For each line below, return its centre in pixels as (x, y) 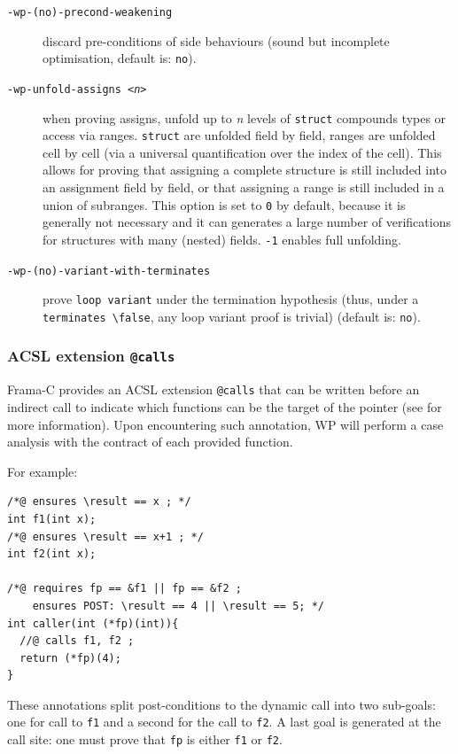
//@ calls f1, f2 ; (77, 641)
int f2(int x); (52, 554)
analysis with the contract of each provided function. (150, 442)
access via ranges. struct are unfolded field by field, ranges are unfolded (239, 135)
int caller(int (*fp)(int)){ (93, 623)
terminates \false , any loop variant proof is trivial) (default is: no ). (232, 316)
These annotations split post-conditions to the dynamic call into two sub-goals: (221, 704)
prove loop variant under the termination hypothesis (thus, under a (231, 299)
